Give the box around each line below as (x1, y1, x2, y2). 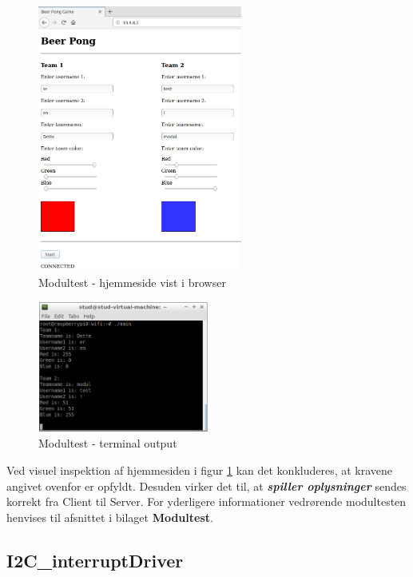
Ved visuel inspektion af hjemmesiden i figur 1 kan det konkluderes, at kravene (6, 462, 393, 479)
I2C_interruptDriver (6, 547, 184, 572)
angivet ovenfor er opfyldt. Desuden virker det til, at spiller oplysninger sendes (6, 477, 407, 494)
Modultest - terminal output (38, 435, 177, 452)
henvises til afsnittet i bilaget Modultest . (6, 508, 213, 525)
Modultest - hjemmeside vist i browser (38, 273, 226, 290)
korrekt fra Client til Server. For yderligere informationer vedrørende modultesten (6, 493, 407, 510)
